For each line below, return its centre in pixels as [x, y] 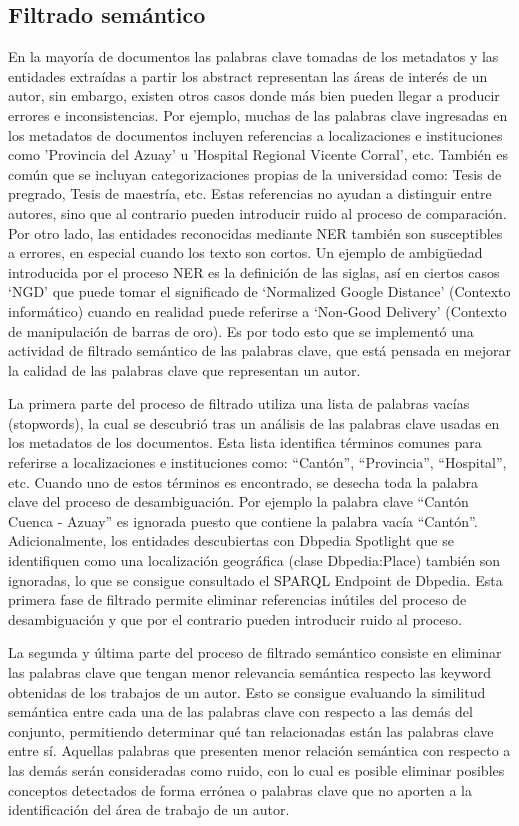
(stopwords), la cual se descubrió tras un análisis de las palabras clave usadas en [254, 422]
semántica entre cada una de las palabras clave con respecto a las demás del [240, 711]
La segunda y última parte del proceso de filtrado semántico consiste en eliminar [255, 652]
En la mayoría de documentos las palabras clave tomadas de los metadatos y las [253, 56]
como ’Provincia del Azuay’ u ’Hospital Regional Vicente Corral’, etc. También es [258, 154]
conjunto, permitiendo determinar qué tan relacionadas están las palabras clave [251, 730]
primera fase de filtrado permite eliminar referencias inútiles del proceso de [237, 599]
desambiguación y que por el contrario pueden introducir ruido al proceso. [235, 618]
